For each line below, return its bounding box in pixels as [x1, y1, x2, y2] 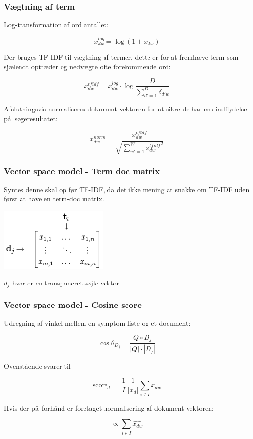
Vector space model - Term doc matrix [4, 165, 160, 177]
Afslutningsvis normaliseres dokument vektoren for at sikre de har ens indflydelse [4, 104, 247, 114]
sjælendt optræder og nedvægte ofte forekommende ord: [4, 61, 171, 71]
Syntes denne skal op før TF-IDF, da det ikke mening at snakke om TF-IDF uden [4, 184, 250, 194]
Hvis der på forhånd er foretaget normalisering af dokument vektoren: [4, 402, 214, 413]
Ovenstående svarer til [4, 361, 71, 371]
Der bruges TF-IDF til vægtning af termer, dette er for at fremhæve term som [4, 52, 239, 62]
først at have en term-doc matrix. [4, 194, 104, 204]
